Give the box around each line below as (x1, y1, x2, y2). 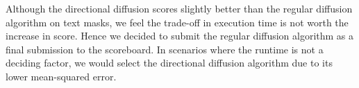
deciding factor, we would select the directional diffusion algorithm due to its (6, 55, 333, 70)
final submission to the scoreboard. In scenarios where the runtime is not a (6, 42, 324, 56)
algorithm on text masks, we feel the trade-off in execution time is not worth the (6, 15, 349, 29)
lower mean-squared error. (6, 69, 117, 83)
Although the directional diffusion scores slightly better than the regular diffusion (6, 1, 353, 15)
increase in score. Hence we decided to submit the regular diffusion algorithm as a (6, 28, 354, 43)
